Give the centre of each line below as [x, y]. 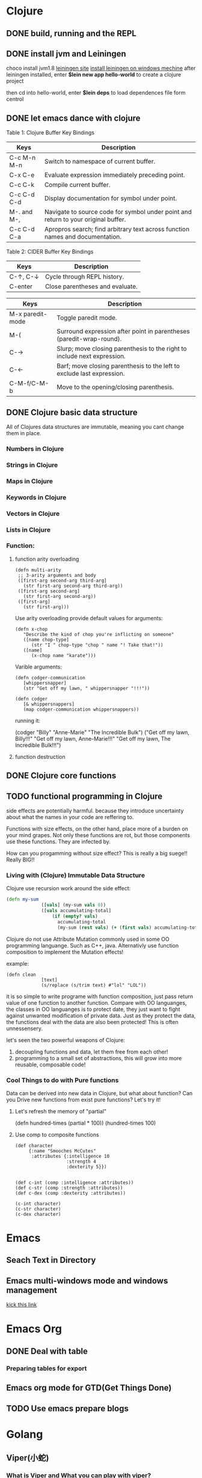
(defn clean [21, 975]
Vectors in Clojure [33, 514]
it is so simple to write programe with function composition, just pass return [100, 996]
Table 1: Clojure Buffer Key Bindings [50, 133]
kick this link [22, 1305]
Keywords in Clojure [36, 497]
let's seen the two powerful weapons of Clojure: [66, 1040]
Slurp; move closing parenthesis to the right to [122, 349]
